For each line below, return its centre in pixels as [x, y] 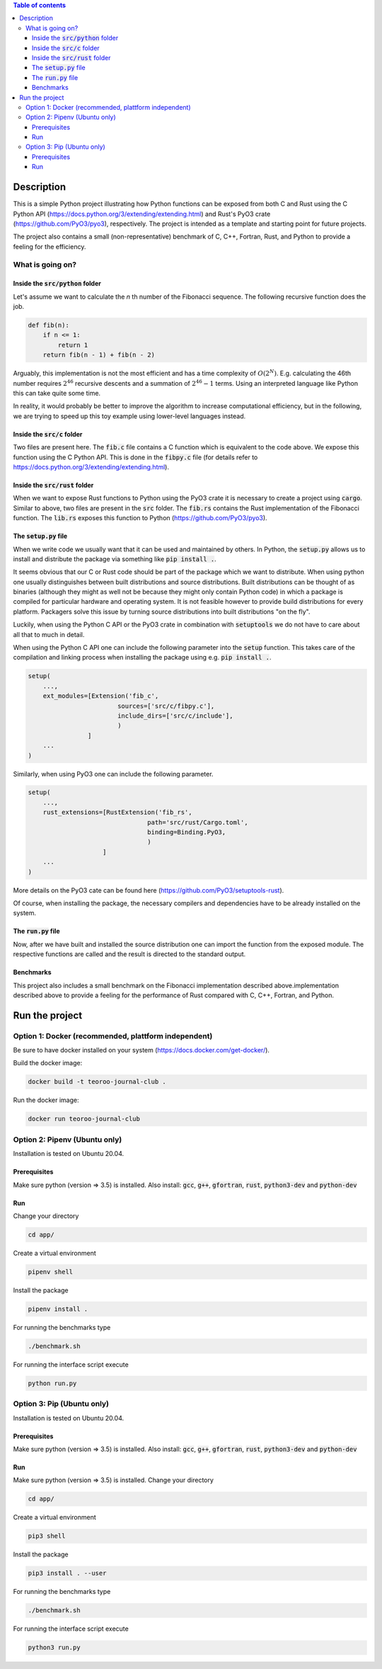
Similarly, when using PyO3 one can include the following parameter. [113, 774]
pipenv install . [58, 1309]
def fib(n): [49, 325]
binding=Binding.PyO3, [187, 832]
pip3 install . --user [67, 1573]
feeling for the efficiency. [50, 246]
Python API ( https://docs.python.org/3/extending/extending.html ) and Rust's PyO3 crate [142, 214]
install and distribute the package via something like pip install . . [115, 558]
